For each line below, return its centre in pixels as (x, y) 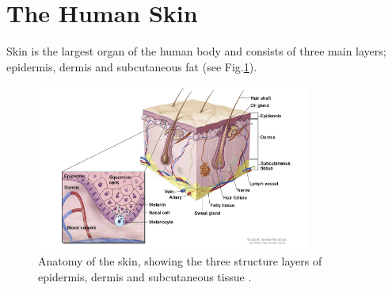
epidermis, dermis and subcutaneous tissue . (145, 276)
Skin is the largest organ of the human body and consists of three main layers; (196, 51)
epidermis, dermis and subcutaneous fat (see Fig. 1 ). (132, 66)
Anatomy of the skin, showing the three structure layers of (180, 261)
